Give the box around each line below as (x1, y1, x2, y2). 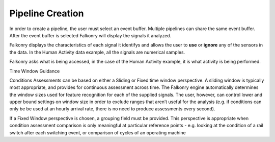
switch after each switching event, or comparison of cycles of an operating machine (9, 129, 186, 135)
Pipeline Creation (9, 8, 84, 19)
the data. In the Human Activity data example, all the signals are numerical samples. (9, 49, 185, 55)
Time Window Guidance (9, 68, 60, 74)
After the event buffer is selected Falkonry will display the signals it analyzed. (9, 32, 172, 38)
